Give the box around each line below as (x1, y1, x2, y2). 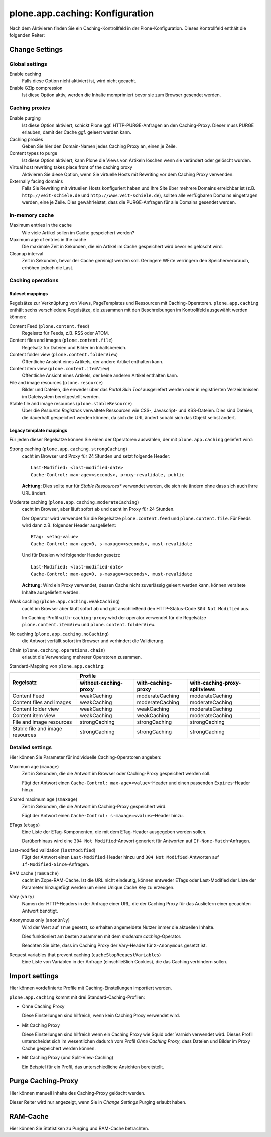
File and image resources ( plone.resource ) (9, 379, 103, 385)
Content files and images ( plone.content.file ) (9, 337, 113, 344)
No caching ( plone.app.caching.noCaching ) (9, 631, 109, 637)
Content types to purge (9, 150, 58, 156)
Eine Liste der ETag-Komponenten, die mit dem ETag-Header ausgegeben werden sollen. (22, 829, 207, 835)
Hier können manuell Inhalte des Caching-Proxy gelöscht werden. (9, 1090, 146, 1096)
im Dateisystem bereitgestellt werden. (22, 393, 100, 399)
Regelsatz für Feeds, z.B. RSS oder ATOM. (22, 330, 109, 336)
